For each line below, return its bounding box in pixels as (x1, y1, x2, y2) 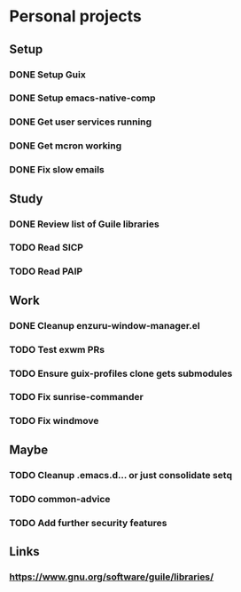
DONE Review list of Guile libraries (9, 218, 159, 230)
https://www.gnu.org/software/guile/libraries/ (9, 571, 214, 583)
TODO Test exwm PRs (9, 343, 105, 356)
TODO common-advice (9, 492, 111, 505)
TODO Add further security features (9, 516, 167, 529)
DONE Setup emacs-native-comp (9, 92, 157, 104)
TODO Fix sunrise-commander (9, 391, 144, 404)
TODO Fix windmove (9, 415, 99, 428)
